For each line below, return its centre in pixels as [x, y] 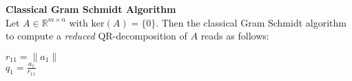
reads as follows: [235, 36]
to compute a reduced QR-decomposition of [96, 36]
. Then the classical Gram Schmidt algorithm [251, 22]
